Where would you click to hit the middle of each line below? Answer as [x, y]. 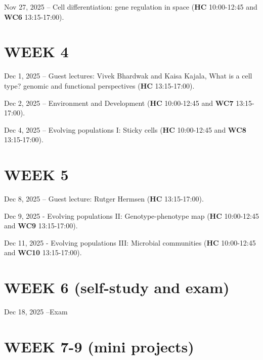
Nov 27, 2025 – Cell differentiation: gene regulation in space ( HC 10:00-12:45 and [131, 7]
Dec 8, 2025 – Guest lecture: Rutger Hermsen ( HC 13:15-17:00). [104, 198]
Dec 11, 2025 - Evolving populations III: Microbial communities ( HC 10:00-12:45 [130, 242]
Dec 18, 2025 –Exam [36, 312]
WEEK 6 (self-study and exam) [117, 287]
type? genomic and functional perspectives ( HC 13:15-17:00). [99, 85]
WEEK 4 [36, 51]
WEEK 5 [36, 174]
